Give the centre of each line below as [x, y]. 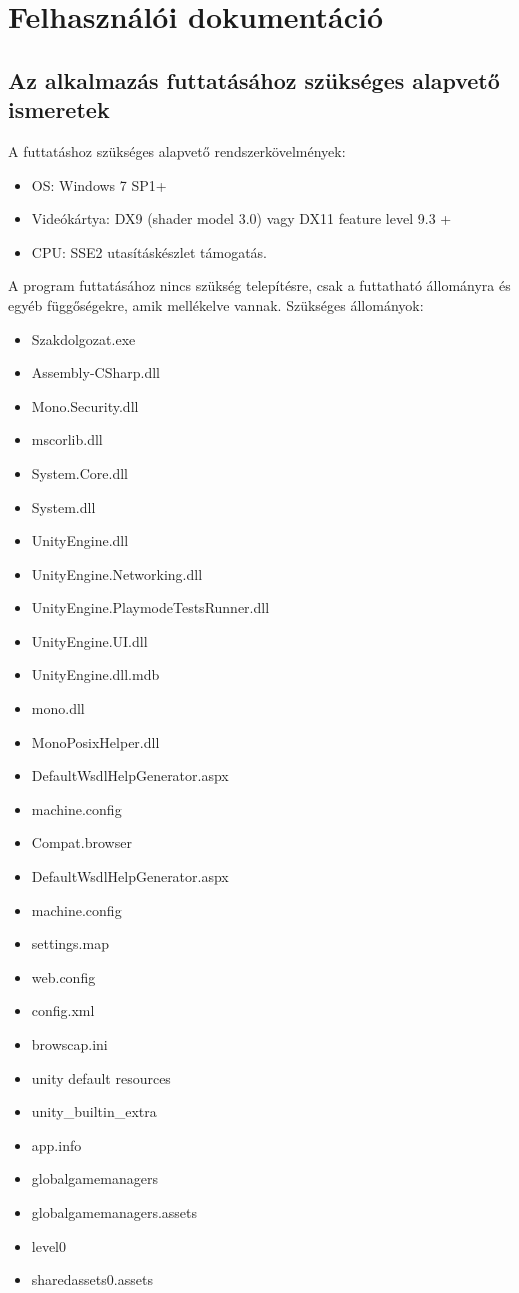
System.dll [63, 506]
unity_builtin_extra [94, 1111]
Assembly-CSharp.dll [95, 372]
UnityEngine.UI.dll [89, 640]
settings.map [70, 943]
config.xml [63, 1010]
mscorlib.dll [67, 439]
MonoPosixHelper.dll [95, 741]
